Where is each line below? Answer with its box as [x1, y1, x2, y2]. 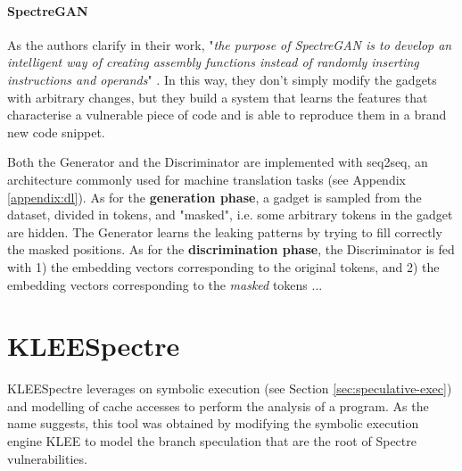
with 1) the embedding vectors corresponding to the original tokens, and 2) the [7, 257, 440, 276]
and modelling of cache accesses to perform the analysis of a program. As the [7, 396, 429, 415]
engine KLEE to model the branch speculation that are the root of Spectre [7, 432, 417, 450]
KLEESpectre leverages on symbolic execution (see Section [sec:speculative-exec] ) [7, 379, 452, 398]
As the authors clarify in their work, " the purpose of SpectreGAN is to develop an [7, 35, 452, 54]
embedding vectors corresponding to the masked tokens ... [7, 275, 323, 293]
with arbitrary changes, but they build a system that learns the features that [7, 87, 428, 106]
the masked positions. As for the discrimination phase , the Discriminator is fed [7, 240, 455, 259]
